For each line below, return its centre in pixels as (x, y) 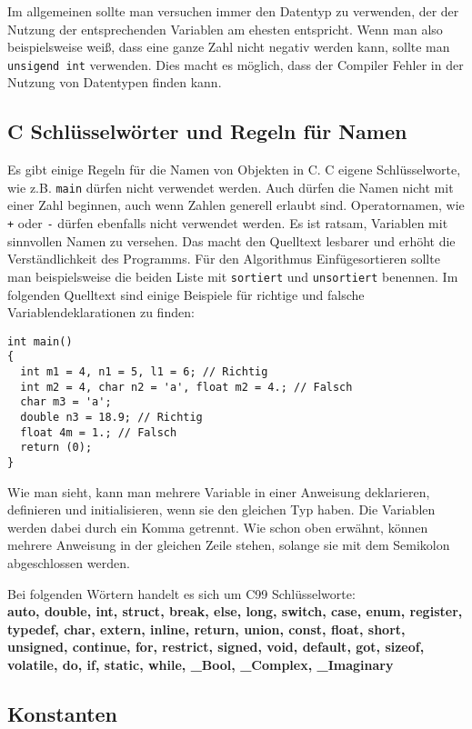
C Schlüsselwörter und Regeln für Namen (207, 131)
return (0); (56, 448)
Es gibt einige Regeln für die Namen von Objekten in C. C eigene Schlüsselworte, (234, 170)
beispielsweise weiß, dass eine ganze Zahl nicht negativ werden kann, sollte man (229, 47)
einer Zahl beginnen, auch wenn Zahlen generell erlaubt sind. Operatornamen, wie (236, 205)
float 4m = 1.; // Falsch (99, 432)
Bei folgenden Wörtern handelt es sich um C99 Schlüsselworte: (181, 593)
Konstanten (63, 714)
